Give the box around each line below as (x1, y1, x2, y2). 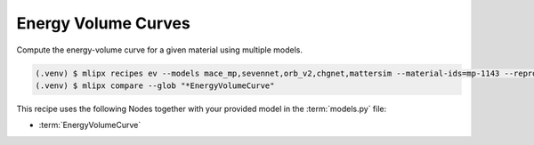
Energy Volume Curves (16, 13, 190, 33)
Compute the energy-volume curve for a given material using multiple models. (16, 44, 303, 55)
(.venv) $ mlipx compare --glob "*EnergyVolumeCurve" (35, 80, 275, 91)
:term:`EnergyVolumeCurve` (38, 120, 142, 131)
